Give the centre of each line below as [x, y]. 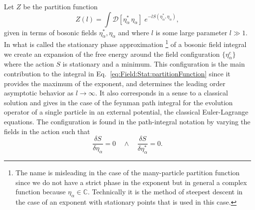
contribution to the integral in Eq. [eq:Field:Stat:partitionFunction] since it [117, 74]
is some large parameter [191, 32]
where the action [29, 64]
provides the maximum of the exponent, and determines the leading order [115, 83]
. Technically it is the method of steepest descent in [165, 192]
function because [40, 192]
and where [133, 32]
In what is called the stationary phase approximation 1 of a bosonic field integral [125, 44]
